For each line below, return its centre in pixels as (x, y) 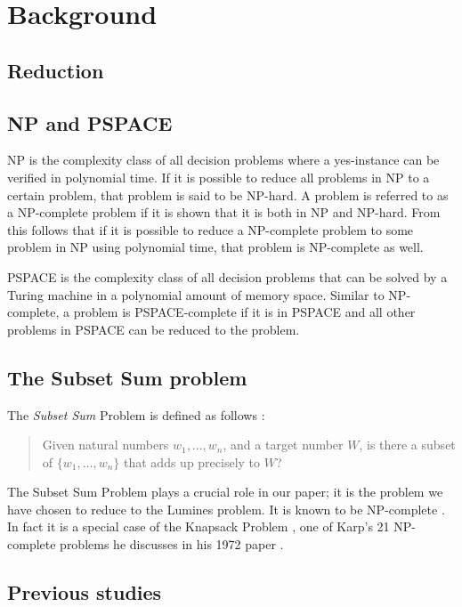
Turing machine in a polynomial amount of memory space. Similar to (196, 294)
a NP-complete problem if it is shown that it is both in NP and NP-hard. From (224, 212)
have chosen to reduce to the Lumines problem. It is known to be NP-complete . (226, 509)
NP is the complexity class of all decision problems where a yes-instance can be (223, 160)
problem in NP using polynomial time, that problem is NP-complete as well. (215, 247)
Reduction (56, 70)
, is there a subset (407, 445)
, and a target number (283, 445)
